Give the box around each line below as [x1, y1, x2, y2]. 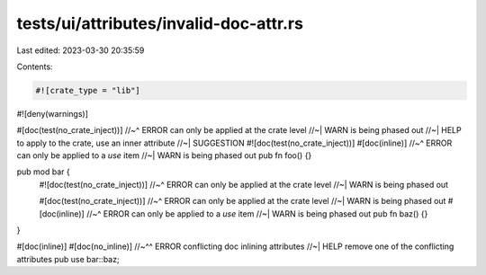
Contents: [16, 61, 53, 72]
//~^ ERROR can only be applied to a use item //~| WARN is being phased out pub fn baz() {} [85, 208, 428, 219]
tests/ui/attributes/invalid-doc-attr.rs [16, 13, 303, 33]
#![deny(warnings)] [16, 108, 89, 119]
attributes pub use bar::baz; [16, 253, 121, 264]
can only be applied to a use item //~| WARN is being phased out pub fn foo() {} [16, 150, 312, 161]
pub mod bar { [16, 166, 71, 177]
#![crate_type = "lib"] [35, 85, 141, 95]
